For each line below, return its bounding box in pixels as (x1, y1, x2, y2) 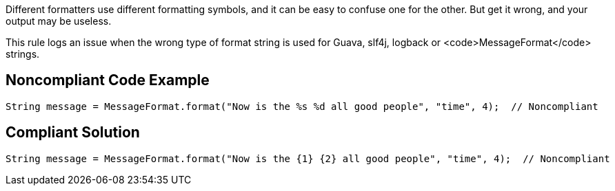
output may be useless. (6, 15, 112, 27)
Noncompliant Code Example (6, 71, 210, 89)
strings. (6, 48, 40, 60)
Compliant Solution (6, 124, 140, 142)
